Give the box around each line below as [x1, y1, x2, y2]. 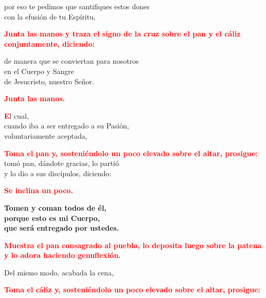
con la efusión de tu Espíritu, [4, 11, 96, 22]
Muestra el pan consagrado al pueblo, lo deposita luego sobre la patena [4, 239, 262, 250]
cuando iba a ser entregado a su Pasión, [4, 120, 129, 131]
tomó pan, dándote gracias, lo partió [4, 158, 119, 169]
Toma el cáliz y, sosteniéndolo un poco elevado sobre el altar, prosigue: [4, 284, 260, 295]
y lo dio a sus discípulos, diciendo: [4, 167, 111, 178]
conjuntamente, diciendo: [4, 38, 95, 49]
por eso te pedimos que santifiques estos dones [4, 1, 150, 11]
